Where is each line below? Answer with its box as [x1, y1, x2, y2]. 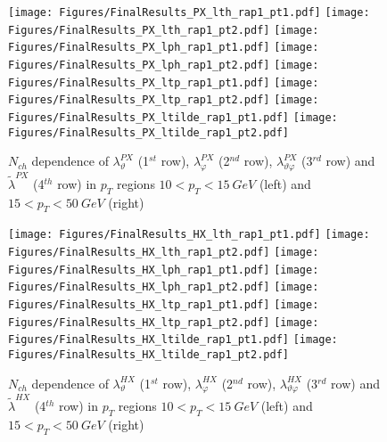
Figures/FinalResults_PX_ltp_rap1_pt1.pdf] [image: [8, 76, 319, 89]
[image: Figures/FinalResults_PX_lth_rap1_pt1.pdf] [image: [8, 6, 370, 19]
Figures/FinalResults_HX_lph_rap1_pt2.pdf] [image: [8, 281, 319, 294]
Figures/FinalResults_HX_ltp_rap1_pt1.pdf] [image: [8, 298, 319, 311]
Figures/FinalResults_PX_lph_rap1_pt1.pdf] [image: [8, 41, 319, 54]
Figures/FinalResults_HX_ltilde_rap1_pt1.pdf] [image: [8, 333, 338, 347]
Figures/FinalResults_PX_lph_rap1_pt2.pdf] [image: [8, 58, 319, 71]
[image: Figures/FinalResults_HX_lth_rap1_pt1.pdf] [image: [8, 228, 370, 241]
